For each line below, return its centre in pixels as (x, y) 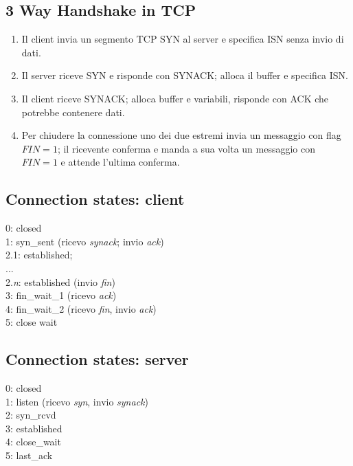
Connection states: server (97, 359)
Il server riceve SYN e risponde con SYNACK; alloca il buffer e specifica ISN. (185, 75)
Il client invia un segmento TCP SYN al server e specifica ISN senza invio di (183, 39)
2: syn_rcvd (31, 415)
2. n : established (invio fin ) (60, 281)
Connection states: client (95, 199)
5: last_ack (29, 455)
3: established (34, 428)
